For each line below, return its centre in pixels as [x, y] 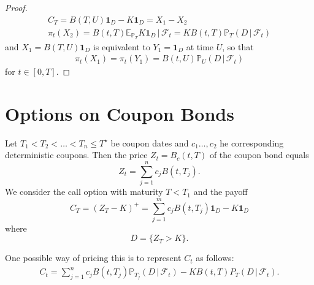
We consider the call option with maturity [84, 192]
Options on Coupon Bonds [120, 113]
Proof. [16, 7]
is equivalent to [121, 46]
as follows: [215, 258]
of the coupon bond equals [259, 155]
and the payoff [220, 192]
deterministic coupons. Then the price [76, 155]
